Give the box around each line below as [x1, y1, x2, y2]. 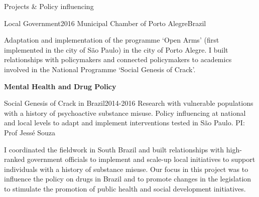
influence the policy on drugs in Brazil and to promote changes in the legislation [4, 173, 251, 184]
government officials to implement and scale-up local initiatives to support [27, 154, 255, 164]
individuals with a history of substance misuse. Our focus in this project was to [4, 163, 248, 174]
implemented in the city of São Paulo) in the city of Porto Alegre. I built [4, 44, 228, 55]
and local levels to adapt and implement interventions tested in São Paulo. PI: [4, 117, 245, 128]
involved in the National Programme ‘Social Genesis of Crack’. [4, 64, 196, 74]
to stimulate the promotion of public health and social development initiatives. [4, 183, 246, 193]
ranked [4, 154, 25, 164]
